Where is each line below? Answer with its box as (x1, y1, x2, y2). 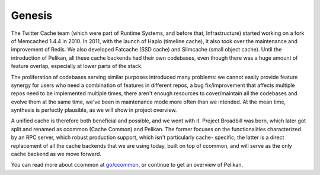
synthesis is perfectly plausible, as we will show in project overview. (11, 106, 177, 114)
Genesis (11, 9, 53, 22)
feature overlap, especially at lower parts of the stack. (11, 63, 143, 70)
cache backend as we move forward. (11, 151, 102, 158)
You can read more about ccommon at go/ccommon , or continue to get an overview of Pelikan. (11, 161, 243, 168)
